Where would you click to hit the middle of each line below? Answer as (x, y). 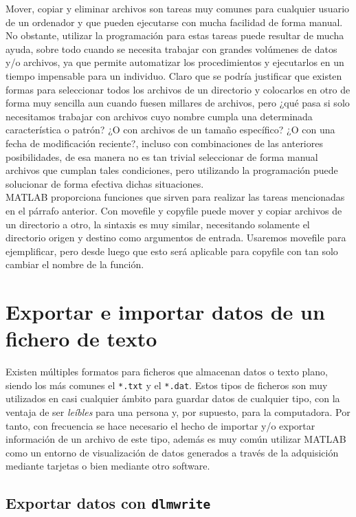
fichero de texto (81, 339)
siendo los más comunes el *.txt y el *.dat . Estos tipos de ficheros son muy (167, 385)
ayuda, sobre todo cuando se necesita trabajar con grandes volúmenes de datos (171, 48)
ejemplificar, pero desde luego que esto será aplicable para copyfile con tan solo (172, 251)
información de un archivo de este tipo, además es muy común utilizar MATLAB (176, 439)
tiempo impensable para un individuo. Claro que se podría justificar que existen (174, 75)
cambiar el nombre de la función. (75, 264)
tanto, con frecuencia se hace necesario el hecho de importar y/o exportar (160, 425)
